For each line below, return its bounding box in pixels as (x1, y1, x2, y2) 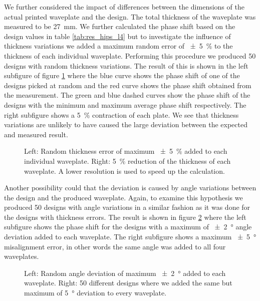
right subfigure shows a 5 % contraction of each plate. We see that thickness (4, 109, 239, 120)
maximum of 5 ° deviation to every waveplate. (24, 287, 167, 298)
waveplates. (4, 251, 39, 261)
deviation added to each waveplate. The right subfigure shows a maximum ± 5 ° (4, 231, 256, 242)
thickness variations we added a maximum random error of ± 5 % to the (4, 41, 233, 51)
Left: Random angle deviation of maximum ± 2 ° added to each (24, 267, 226, 278)
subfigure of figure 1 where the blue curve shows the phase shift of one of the (4, 70, 240, 81)
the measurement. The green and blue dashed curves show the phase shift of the (4, 90, 250, 100)
